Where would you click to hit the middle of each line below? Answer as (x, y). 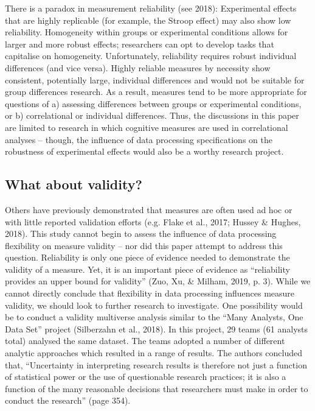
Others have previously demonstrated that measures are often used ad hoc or (149, 209)
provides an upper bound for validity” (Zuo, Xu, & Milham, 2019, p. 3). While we (158, 281)
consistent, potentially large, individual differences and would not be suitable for (155, 79)
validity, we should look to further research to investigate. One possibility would (154, 305)
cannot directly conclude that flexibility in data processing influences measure (150, 293)
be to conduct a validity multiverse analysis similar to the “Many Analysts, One (154, 317)
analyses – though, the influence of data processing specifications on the (139, 139)
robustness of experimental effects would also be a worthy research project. (144, 151)
